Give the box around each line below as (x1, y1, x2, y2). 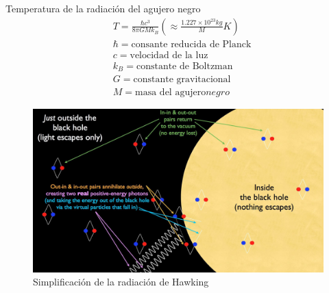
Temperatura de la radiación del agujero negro (5, 1, 201, 15)
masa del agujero (135, 88, 206, 98)
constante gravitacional (133, 75, 231, 85)
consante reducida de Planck (131, 39, 252, 49)
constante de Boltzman (136, 61, 233, 71)
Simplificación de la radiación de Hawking (33, 275, 209, 289)
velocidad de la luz (130, 50, 208, 60)
